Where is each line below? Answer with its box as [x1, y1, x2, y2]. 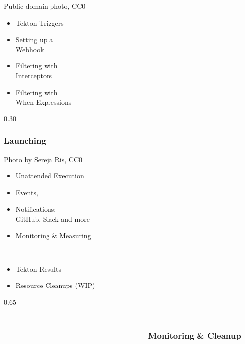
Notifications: [15, 204, 56, 214]
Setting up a [15, 34, 53, 45]
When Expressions [15, 97, 72, 107]
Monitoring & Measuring [15, 230, 91, 240]
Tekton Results [15, 263, 61, 274]
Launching [4, 134, 46, 147]
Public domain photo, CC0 [4, 1, 86, 11]
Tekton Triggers [15, 17, 64, 28]
